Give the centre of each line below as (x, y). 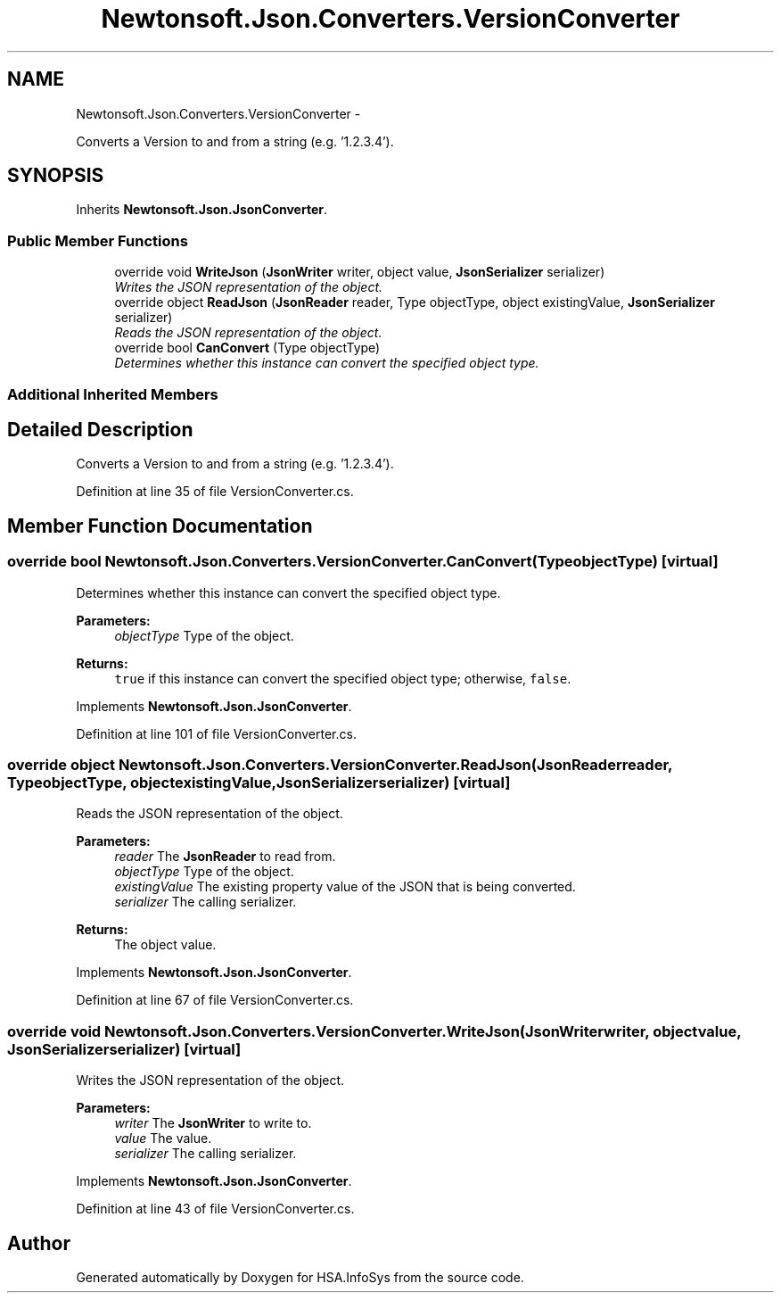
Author (39, 1243)
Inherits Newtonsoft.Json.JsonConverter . (201, 210)
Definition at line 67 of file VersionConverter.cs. (215, 1000)
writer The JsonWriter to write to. (213, 1123)
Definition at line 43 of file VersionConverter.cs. (215, 1209)
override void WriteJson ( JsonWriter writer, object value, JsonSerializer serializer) (360, 272)
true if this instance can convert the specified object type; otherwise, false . (343, 678)
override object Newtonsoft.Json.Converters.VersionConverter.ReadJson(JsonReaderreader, (340, 765)
